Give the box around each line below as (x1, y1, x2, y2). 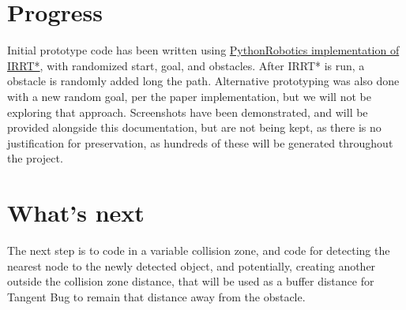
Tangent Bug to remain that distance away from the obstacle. (7, 288, 306, 304)
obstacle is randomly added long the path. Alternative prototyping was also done (7, 73, 400, 89)
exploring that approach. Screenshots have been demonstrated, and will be (7, 103, 368, 120)
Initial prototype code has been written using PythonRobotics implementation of (7, 42, 400, 58)
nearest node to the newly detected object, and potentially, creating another (7, 257, 376, 274)
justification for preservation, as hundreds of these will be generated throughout (7, 134, 393, 151)
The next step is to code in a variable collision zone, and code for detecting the (7, 242, 390, 258)
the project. (7, 150, 63, 166)
